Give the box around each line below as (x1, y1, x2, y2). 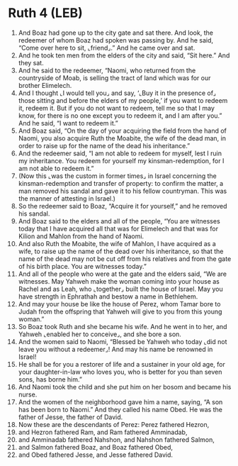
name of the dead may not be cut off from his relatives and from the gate (18, 254, 232, 263)
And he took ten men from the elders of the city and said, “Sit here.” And (18, 51, 230, 60)
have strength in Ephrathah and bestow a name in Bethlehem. (18, 292, 198, 301)
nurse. (18, 390, 38, 399)
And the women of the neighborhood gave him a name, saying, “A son (18, 397, 223, 406)
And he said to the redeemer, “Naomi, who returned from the (18, 66, 196, 74)
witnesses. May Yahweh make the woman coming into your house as (18, 277, 220, 285)
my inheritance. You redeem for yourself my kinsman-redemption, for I (18, 156, 225, 165)
